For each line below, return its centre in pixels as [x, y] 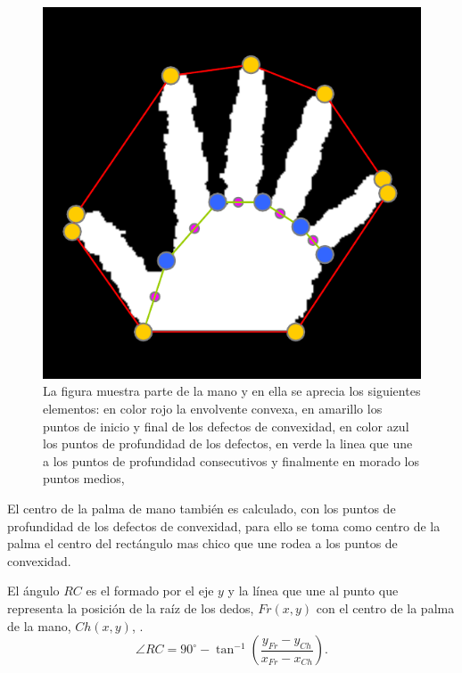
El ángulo [33, 591]
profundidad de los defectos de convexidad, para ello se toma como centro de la [224, 525]
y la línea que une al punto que [313, 591]
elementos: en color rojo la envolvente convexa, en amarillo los [213, 408]
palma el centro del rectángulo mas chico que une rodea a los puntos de [202, 543]
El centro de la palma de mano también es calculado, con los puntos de [202, 508]
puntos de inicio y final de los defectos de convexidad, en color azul [226, 426]
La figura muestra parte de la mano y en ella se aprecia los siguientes [232, 391]
